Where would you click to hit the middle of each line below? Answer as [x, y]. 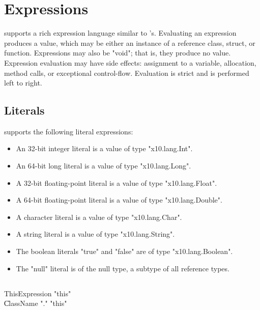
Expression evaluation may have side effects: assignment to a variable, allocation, [130, 62]
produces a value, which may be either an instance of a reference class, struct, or [130, 43]
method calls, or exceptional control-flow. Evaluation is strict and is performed [127, 73]
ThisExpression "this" [38, 293]
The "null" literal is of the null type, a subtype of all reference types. [123, 268]
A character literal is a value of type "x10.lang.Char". [99, 217]
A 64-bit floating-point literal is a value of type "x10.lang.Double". [119, 200]
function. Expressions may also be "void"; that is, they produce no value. [118, 53]
